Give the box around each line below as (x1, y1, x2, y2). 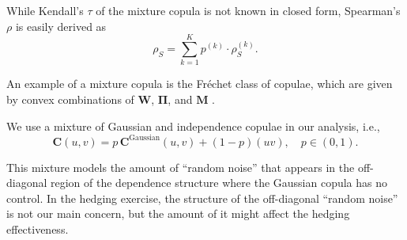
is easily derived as (15, 17, 107, 34)
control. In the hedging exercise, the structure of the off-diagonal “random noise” (6, 189, 398, 206)
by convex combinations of (6, 90, 134, 107)
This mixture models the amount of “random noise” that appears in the (6, 158, 355, 175)
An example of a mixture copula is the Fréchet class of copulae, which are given (6, 75, 393, 92)
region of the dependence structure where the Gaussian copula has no (51, 174, 388, 191)
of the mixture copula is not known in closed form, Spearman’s (96, 2, 401, 18)
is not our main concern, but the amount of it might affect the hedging (6, 205, 350, 222)
